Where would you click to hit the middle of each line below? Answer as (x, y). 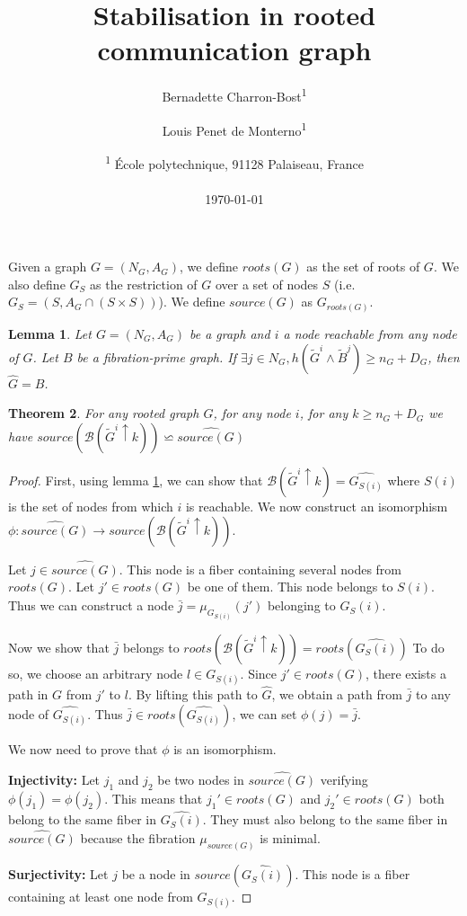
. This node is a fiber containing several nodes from (260, 569)
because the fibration (138, 838)
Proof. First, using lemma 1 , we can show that (136, 480)
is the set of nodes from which (91, 506)
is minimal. (290, 838)
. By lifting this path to (193, 694)
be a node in (156, 874)
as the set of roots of (363, 267)
